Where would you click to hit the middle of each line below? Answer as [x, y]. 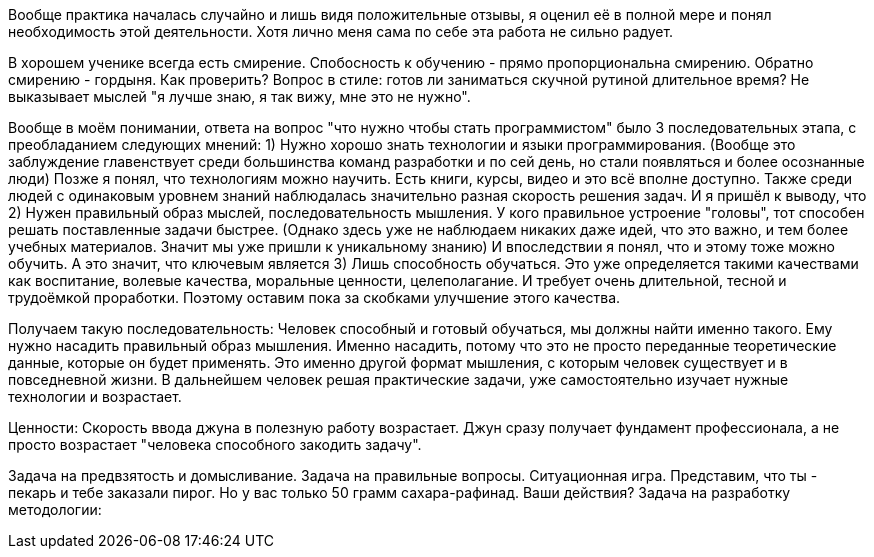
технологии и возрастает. [95, 396]
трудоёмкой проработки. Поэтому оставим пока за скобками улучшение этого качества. [314, 297]
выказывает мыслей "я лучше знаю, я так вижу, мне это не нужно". [239, 96]
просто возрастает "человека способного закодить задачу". [215, 444]
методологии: [55, 509]
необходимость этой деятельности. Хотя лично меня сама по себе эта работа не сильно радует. [341, 31]
